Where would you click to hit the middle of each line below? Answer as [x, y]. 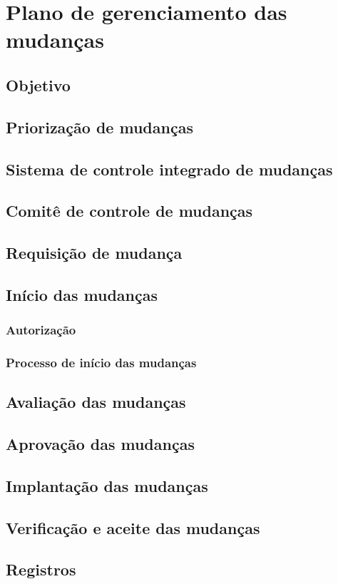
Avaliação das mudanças [96, 402]
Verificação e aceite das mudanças [133, 527]
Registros [41, 569]
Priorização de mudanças [99, 127]
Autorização [41, 330]
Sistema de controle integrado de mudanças [169, 169]
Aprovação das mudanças [100, 444]
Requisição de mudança [94, 253]
